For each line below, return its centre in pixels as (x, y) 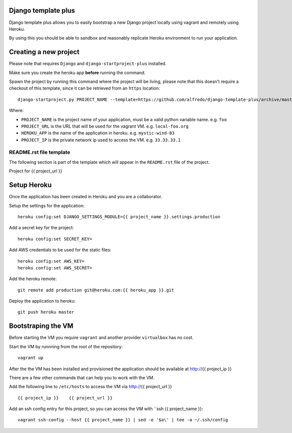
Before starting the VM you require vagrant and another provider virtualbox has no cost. (101, 338)
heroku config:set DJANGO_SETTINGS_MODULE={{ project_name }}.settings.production (119, 216)
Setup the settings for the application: (47, 206)
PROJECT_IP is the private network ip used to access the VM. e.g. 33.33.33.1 (101, 140)
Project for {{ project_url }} (36, 171)
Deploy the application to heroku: (42, 301)
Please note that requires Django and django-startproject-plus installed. (88, 64)
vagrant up (31, 358)
